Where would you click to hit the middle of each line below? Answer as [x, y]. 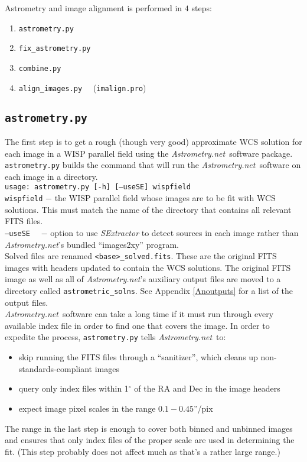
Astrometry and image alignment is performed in [94, 8]
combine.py [40, 68]
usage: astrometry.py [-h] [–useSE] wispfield [98, 187]
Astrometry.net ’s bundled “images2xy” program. [92, 244]
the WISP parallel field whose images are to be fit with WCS [165, 198]
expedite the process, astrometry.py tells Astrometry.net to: [115, 337]
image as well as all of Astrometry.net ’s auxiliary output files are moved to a [143, 279]
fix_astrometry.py [55, 49]
